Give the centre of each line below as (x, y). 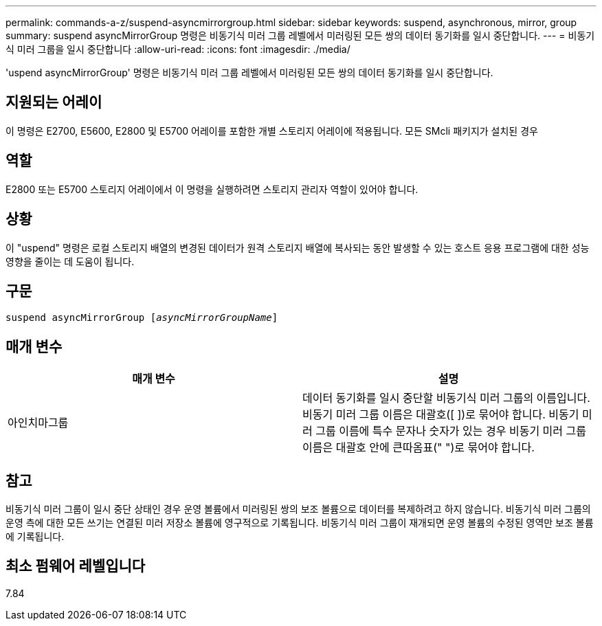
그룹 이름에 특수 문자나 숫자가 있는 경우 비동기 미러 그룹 (451, 431)
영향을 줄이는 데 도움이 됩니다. (70, 261)
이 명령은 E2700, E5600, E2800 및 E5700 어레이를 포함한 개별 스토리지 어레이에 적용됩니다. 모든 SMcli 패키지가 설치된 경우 (272, 131)
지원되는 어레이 (54, 102)
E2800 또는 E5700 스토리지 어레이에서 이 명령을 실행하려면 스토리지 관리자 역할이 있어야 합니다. (212, 189)
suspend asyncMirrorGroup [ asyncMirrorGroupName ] (142, 318)
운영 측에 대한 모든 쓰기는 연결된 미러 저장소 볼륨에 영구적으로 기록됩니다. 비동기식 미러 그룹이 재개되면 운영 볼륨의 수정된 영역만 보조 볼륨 (300, 523)
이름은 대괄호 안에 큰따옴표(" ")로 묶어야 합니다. (419, 448)
